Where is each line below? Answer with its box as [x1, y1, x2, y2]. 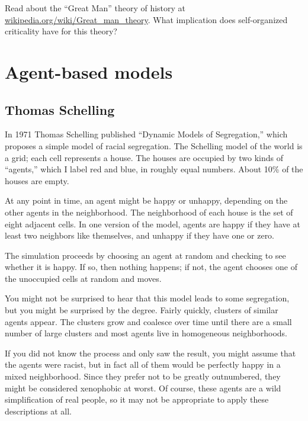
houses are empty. [5, 174, 69, 187]
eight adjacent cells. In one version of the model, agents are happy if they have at [5, 217, 300, 230]
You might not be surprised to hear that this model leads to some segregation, [5, 292, 290, 304]
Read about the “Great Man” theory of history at [5, 2, 186, 14]
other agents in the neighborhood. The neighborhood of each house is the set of [5, 205, 293, 218]
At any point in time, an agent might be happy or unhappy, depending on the [5, 194, 288, 207]
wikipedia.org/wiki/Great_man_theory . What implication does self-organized [5, 13, 288, 25]
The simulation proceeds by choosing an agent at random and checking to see [5, 249, 286, 261]
